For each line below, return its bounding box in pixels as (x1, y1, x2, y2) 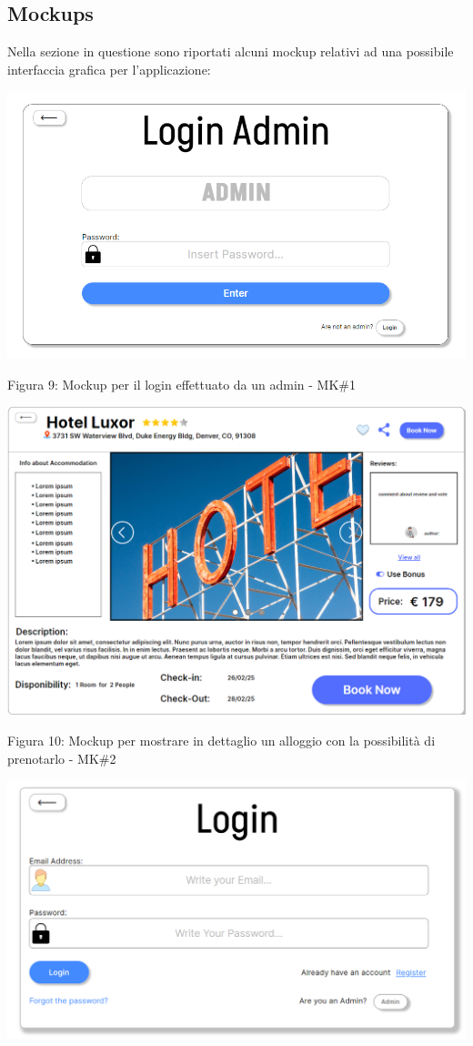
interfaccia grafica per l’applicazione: (7, 59, 211, 78)
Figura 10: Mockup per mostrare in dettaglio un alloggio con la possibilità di (7, 730, 436, 749)
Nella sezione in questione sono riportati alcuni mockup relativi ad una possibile (7, 42, 454, 61)
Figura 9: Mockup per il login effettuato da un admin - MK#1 (7, 374, 356, 393)
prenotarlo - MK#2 (7, 748, 116, 767)
